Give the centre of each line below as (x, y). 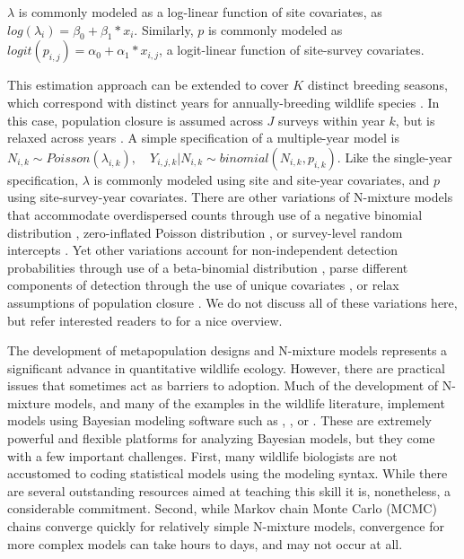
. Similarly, (164, 29)
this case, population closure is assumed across (135, 120)
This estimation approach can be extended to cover (148, 85)
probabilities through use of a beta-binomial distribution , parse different (208, 267)
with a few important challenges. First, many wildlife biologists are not (202, 455)
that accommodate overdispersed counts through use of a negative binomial (215, 214)
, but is (415, 120)
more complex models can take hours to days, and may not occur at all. (205, 543)
